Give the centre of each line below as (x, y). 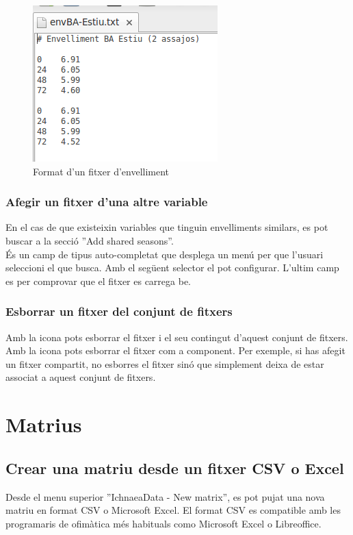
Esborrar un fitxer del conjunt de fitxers (119, 311)
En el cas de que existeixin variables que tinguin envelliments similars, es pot (167, 227)
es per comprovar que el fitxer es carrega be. (99, 281)
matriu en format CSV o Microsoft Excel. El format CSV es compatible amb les (173, 510)
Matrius (44, 424)
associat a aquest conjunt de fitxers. (81, 377)
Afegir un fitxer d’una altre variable (107, 202)
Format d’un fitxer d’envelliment (101, 171)
